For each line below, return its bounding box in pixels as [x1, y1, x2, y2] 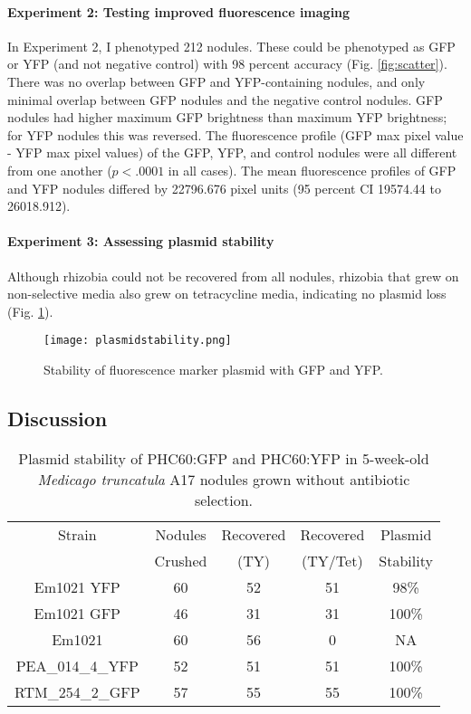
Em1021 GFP [34, 602, 121, 624]
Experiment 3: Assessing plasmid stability [7, 232, 274, 251]
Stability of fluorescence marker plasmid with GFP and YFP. [43, 359, 383, 378]
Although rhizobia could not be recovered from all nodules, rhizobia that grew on [7, 266, 459, 285]
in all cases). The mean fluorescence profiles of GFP [168, 160, 457, 179]
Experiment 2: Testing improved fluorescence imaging [7, 2, 351, 21]
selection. [194, 489, 254, 510]
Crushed [154, 549, 207, 571]
